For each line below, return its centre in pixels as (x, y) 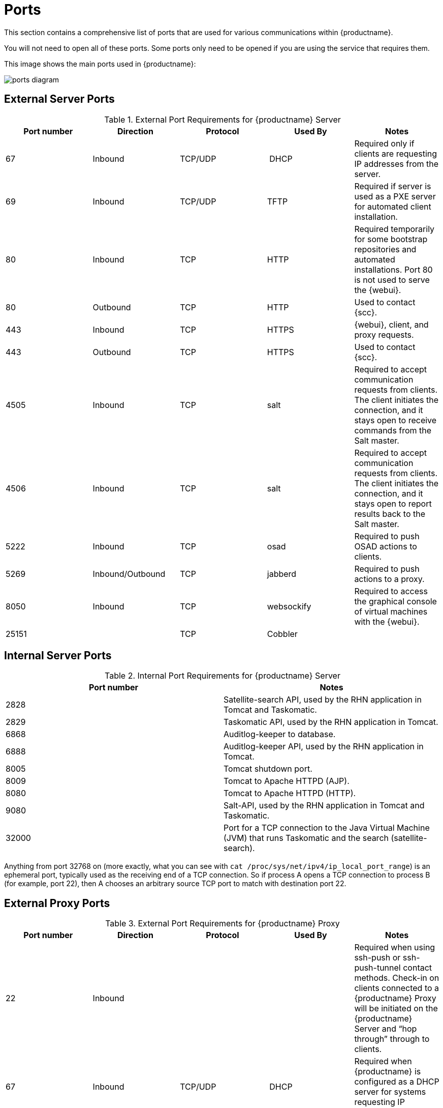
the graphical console (395, 601)
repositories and (385, 249)
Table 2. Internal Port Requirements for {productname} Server (223, 676)
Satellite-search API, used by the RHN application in (323, 700)
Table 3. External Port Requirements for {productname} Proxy (223, 924)
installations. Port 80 (393, 269)
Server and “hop (386, 1029)
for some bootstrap (391, 239)
